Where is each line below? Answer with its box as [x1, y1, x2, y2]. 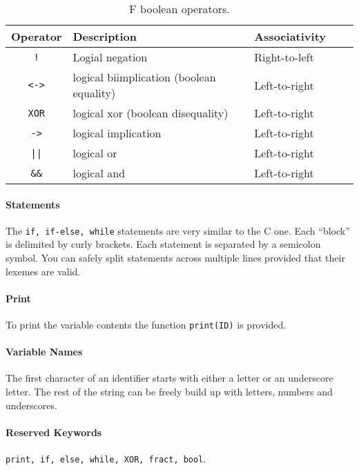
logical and [72, 165, 126, 181]
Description [72, 28, 137, 44]
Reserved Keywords [6, 424, 102, 439]
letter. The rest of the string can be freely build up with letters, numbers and [6, 384, 333, 399]
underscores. [6, 398, 57, 412]
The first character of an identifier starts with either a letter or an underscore [6, 371, 333, 385]
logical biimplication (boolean [72, 69, 216, 85]
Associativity [254, 28, 326, 44]
